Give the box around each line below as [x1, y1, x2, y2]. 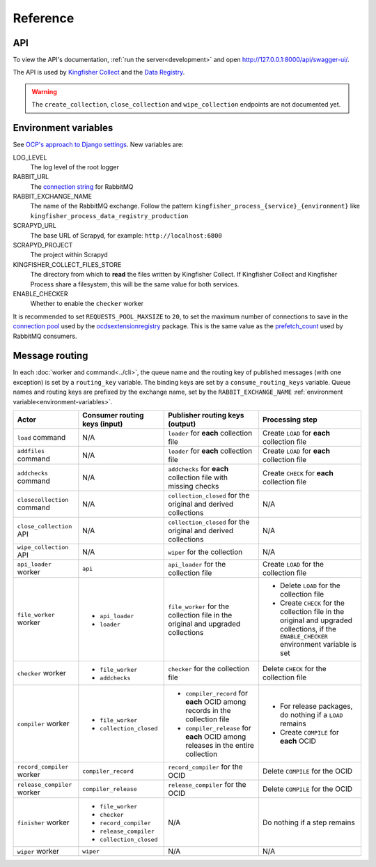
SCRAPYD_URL [13, 222, 57, 230]
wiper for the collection [168, 547, 243, 557]
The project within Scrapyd [30, 251, 108, 259]
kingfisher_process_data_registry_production [30, 212, 189, 220]
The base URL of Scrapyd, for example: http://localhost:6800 [30, 231, 222, 240]
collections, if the [279, 624, 337, 634]
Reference [13, 10, 75, 26]
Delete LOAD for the [279, 581, 340, 590]
